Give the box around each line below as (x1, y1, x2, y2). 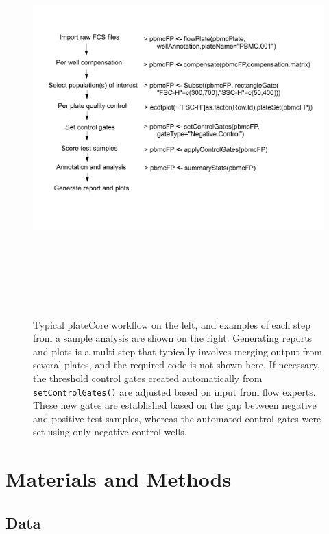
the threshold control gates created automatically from (33, 370, 263, 385)
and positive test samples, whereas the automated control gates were (33, 411, 321, 425)
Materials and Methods (5, 465, 232, 493)
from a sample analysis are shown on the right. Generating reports (33, 331, 313, 345)
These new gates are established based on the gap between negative (33, 398, 317, 412)
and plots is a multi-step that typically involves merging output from (33, 344, 322, 358)
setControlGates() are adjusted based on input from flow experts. (33, 384, 316, 398)
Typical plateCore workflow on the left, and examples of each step (33, 317, 311, 331)
